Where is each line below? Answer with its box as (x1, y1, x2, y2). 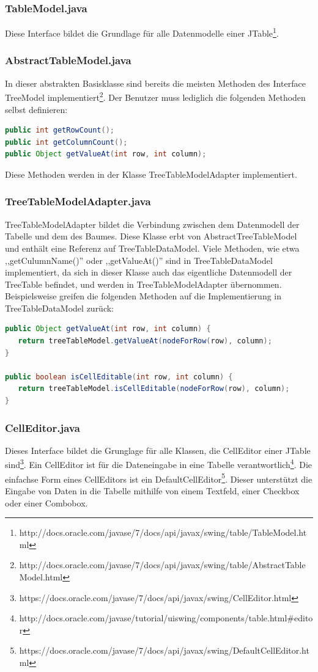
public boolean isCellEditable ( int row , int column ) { (5, 372, 233, 381)
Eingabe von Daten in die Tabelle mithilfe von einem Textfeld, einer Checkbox (5, 484, 300, 497)
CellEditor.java (5, 420, 80, 435)
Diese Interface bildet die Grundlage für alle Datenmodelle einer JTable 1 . (5, 25, 279, 39)
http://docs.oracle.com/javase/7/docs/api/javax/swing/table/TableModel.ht (19, 526, 307, 539)
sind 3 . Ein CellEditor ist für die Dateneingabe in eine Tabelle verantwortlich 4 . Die (5, 456, 312, 471)
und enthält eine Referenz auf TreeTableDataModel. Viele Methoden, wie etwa (5, 241, 300, 254)
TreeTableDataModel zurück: (5, 301, 114, 314)
